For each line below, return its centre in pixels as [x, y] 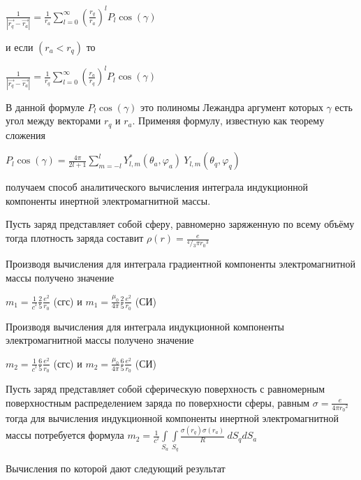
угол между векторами [53, 121]
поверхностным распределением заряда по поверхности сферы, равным [158, 402]
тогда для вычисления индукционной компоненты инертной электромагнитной [172, 418]
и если [20, 46]
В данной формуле [45, 107]
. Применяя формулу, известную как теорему [228, 121]
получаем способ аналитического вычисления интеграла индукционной [157, 187]
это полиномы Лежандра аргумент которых [232, 107]
